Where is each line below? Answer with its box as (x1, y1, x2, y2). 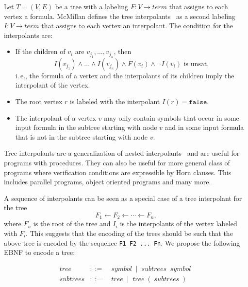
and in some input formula (165, 122, 244, 132)
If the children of (15, 46, 66, 56)
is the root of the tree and (33, 218, 111, 229)
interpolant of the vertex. (15, 80, 90, 90)
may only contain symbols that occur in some (104, 112, 239, 123)
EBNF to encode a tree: (4, 247, 75, 257)
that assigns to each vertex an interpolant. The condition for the (41, 20, 233, 31)
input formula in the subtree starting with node (15, 122, 157, 132)
